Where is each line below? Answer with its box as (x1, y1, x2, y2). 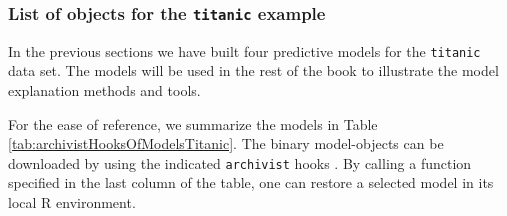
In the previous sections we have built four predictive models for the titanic (8, 40, 481, 61)
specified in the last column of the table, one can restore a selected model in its (8, 172, 494, 193)
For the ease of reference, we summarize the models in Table (8, 113, 378, 134)
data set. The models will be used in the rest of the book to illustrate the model (8, 60, 499, 81)
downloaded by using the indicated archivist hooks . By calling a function (8, 152, 472, 173)
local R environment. (8, 192, 136, 213)
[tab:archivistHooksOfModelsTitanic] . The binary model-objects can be (8, 133, 444, 154)
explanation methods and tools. (8, 80, 201, 101)
